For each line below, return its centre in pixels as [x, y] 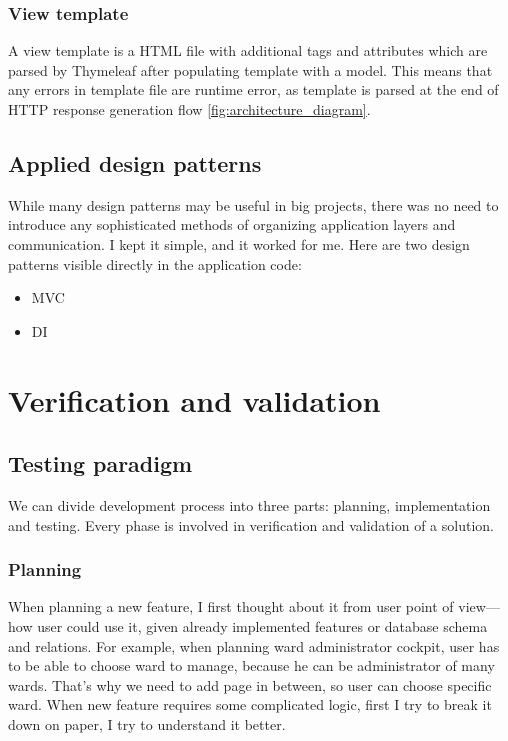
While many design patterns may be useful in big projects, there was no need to [253, 204]
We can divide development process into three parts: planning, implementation [249, 504]
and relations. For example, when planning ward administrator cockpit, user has [254, 645]
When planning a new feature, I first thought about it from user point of [231, 606]
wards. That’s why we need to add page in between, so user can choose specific [250, 684]
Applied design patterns [135, 162]
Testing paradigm [100, 463]
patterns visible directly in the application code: [155, 263]
